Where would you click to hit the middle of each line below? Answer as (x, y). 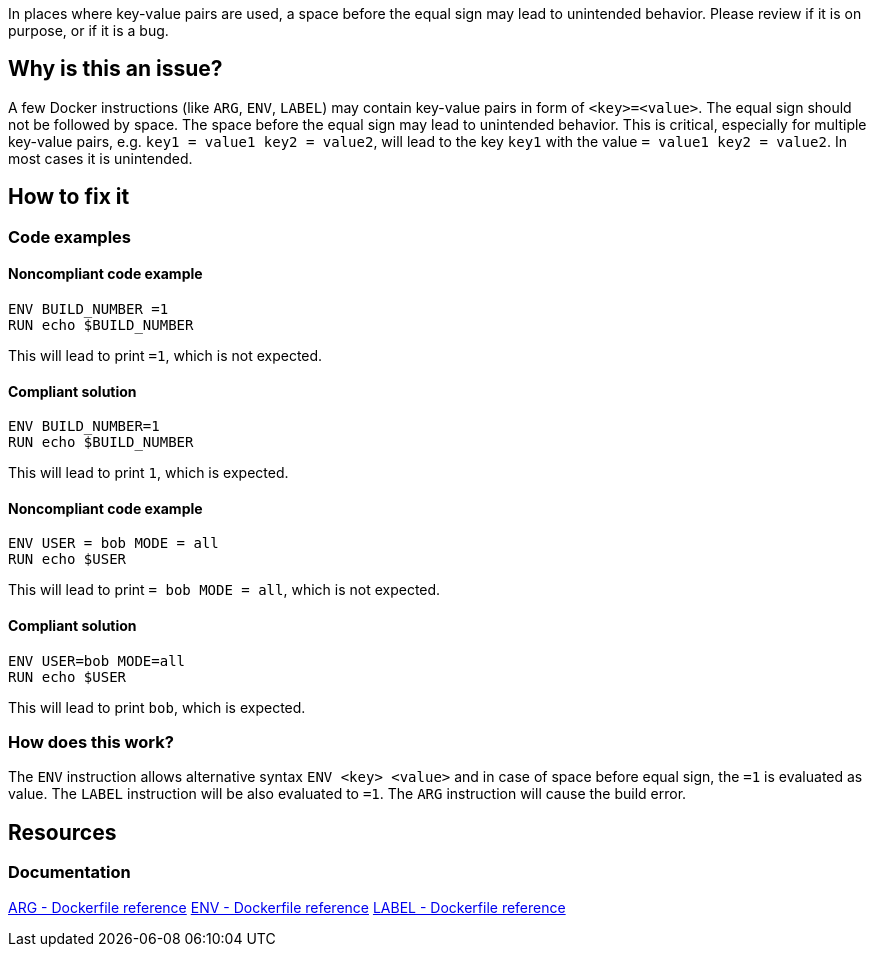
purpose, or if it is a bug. (88, 30)
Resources (62, 832)
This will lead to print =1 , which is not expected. (165, 355)
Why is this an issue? (115, 69)
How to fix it (69, 197)
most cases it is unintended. (100, 158)
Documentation (69, 872)
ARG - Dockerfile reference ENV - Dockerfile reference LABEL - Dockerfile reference (287, 907)
